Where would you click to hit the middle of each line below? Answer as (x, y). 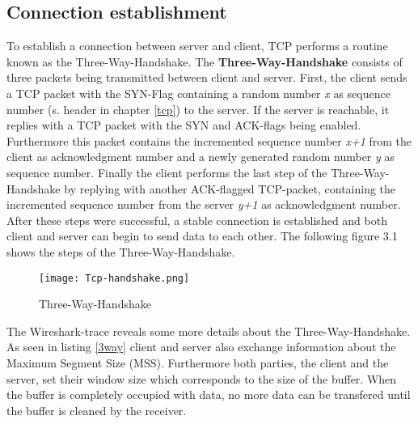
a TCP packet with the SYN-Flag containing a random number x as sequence (198, 93)
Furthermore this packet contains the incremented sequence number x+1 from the (209, 140)
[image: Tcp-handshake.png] (114, 278)
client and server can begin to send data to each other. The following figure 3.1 (202, 236)
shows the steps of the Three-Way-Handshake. (121, 251)
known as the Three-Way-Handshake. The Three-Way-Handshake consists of (205, 61)
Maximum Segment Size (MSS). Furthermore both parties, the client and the (198, 362)
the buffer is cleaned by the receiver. (97, 410)
